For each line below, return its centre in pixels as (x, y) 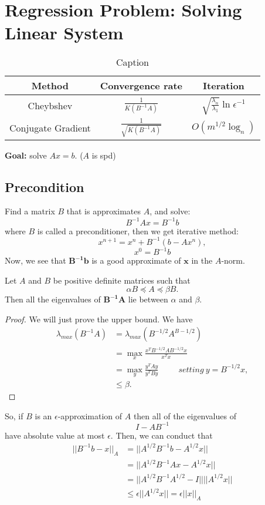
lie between (148, 299)
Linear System (64, 33)
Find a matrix (30, 211)
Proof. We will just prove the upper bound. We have (99, 319)
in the (202, 260)
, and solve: (170, 211)
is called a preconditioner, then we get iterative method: (138, 230)
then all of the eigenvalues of (185, 415)
